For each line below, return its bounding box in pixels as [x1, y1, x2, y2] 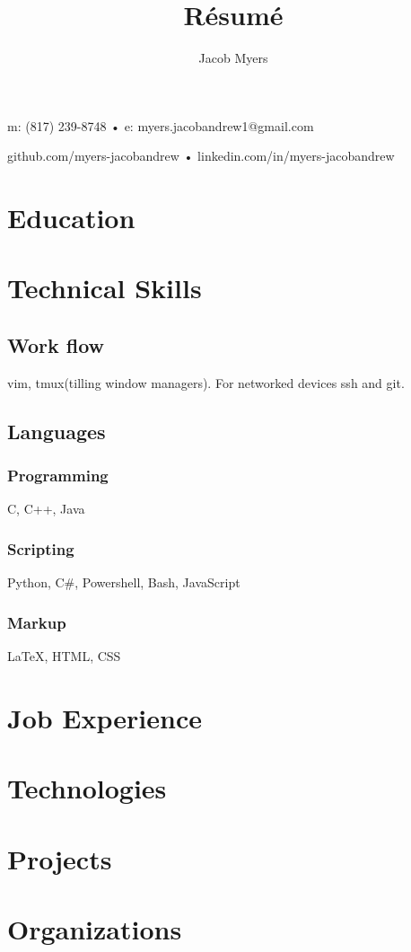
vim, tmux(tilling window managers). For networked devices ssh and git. [7, 373, 405, 392]
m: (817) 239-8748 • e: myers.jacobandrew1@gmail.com [7, 116, 314, 135]
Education [7, 199, 136, 236]
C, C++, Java [7, 499, 85, 518]
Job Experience [7, 699, 202, 736]
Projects [7, 840, 112, 877]
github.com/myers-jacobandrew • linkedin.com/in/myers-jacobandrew [7, 146, 395, 165]
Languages [7, 417, 106, 445]
